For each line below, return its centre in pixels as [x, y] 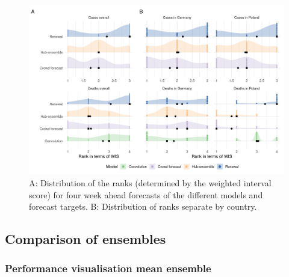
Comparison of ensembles [85, 239]
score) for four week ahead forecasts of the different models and [146, 194]
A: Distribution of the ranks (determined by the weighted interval [150, 182]
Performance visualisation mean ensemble [108, 268]
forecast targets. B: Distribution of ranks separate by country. [143, 206]
